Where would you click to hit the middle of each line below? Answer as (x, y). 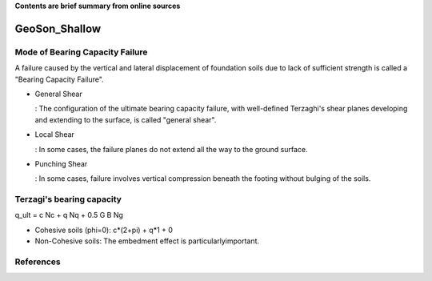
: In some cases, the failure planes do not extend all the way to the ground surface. (171, 149)
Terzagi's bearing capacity (68, 199)
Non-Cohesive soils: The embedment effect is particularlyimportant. (147, 241)
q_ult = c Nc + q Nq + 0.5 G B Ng (69, 215)
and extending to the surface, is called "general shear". (126, 119)
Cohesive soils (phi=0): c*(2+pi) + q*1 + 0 (104, 230)
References (38, 262)
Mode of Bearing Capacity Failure (81, 52)
